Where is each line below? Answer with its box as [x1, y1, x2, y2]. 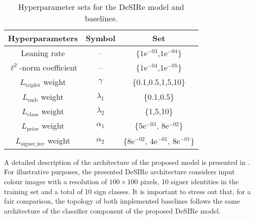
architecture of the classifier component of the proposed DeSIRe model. [4, 205, 221, 216]
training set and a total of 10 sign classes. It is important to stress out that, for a [4, 186, 251, 196]
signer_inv [21, 141, 45, 146]
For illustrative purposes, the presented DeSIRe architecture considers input [4, 166, 235, 177]
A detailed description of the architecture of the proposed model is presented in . [4, 156, 250, 167]
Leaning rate [21, 47, 65, 59]
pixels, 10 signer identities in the [140, 176, 239, 186]
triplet [25, 82, 41, 88]
